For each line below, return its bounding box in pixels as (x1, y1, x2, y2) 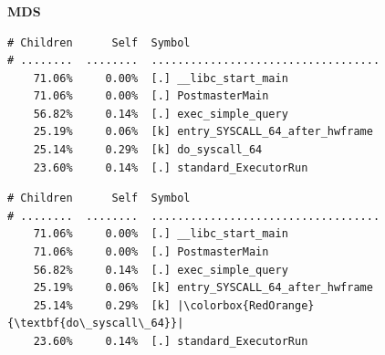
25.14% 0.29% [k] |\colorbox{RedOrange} (33, 298, 315, 312)
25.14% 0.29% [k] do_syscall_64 (33, 143, 263, 157)
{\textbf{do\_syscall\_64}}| (7, 317, 184, 330)
